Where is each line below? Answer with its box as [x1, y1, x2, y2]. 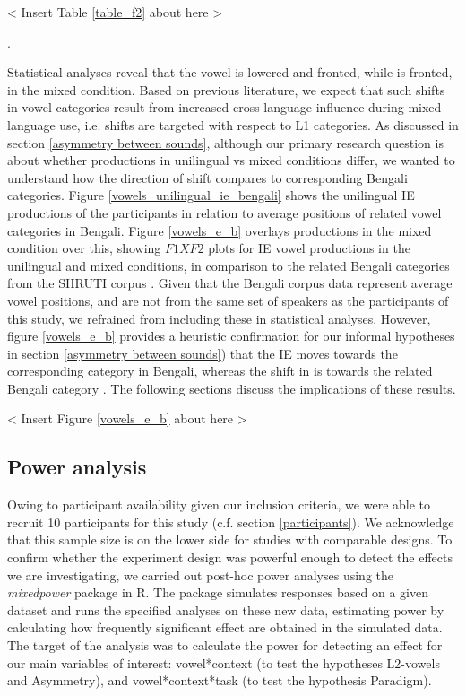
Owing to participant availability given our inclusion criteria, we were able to [7, 495, 431, 514]
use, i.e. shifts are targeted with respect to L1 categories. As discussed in [59, 115, 459, 134]
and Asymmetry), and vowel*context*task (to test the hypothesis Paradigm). [7, 671, 432, 690]
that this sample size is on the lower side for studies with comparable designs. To [7, 530, 453, 549]
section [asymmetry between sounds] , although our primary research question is [7, 133, 444, 152]
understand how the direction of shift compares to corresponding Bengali [7, 168, 408, 187]
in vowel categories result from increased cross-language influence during [7, 98, 404, 117]
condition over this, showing [7, 239, 161, 257]
